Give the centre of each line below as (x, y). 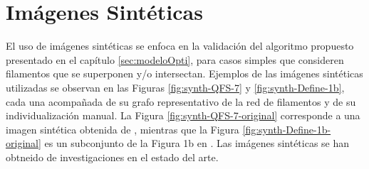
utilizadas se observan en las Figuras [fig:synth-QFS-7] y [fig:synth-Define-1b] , (175, 87)
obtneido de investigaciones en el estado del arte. (112, 157)
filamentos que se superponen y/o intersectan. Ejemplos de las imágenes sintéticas (184, 73)
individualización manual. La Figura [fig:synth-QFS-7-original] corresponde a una (183, 115)
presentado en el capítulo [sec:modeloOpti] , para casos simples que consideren (175, 59)
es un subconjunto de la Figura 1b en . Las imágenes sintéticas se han (197, 143)
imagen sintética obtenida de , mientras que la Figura (123, 129)
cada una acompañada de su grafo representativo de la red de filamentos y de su (181, 101)
